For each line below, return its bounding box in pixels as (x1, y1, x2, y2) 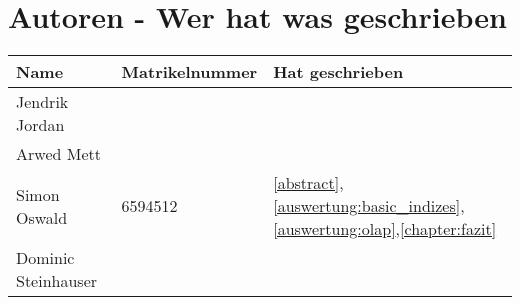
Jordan (16, 113, 65, 137)
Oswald (16, 205, 68, 229)
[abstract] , (273, 171, 344, 195)
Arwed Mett (16, 142, 101, 166)
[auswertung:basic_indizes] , (273, 194, 465, 218)
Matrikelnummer (121, 60, 258, 84)
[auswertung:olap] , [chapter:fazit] (273, 217, 497, 241)
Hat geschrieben (273, 60, 404, 84)
